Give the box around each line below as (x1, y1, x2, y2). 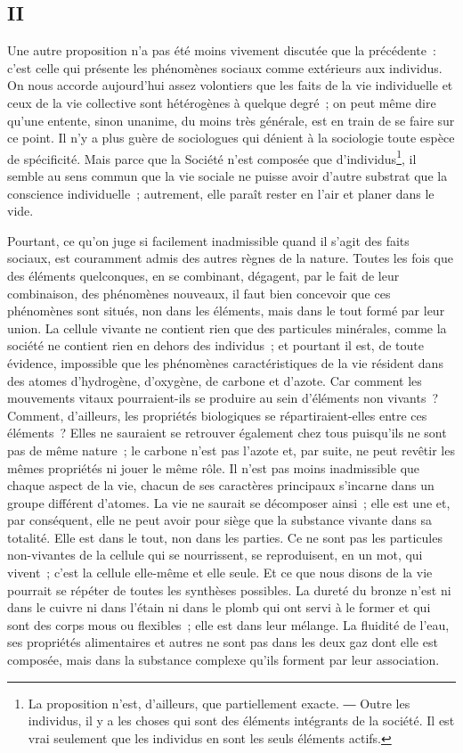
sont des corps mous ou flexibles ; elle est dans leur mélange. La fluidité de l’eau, (7, 615, 450, 634)
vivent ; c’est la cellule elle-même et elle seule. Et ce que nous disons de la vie (7, 563, 433, 582)
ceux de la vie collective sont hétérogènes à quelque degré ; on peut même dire (7, 93, 436, 111)
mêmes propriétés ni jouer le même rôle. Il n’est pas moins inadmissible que (7, 458, 420, 477)
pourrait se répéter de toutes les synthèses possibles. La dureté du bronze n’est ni (7, 580, 451, 599)
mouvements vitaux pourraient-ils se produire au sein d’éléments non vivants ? (7, 389, 439, 407)
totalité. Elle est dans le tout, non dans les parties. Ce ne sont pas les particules (7, 528, 443, 546)
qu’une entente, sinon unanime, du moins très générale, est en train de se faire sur (7, 110, 455, 129)
